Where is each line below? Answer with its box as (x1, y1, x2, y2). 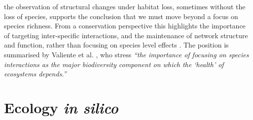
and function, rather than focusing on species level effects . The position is (4, 40, 229, 50)
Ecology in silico (4, 97, 118, 118)
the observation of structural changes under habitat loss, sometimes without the (4, 1, 246, 11)
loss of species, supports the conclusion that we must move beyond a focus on (4, 11, 238, 21)
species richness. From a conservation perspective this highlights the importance (4, 21, 246, 31)
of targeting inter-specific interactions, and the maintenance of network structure (4, 30, 248, 40)
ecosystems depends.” (4, 69, 67, 79)
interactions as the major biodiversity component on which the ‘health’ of (4, 59, 224, 69)
